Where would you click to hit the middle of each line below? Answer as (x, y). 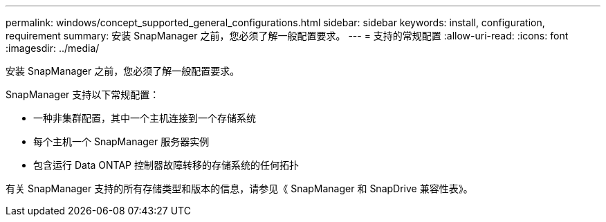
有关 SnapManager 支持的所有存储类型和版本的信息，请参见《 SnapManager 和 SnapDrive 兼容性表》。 (239, 188)
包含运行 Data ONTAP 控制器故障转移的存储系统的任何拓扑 (166, 165)
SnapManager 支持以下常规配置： (83, 94)
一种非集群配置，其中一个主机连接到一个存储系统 (145, 118)
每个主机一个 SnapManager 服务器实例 (121, 141)
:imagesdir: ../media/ (53, 48)
